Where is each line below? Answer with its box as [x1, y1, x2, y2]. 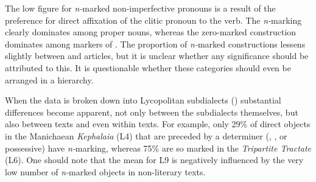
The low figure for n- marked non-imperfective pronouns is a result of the [5, 2, 276, 14]
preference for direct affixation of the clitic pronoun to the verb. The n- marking [5, 13, 302, 26]
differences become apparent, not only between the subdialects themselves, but [5, 105, 298, 118]
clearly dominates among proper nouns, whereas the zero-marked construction [5, 26, 297, 38]
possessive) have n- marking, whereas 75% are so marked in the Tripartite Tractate [5, 141, 312, 154]
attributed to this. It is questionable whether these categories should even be [5, 61, 291, 74]
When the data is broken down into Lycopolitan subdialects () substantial [5, 94, 281, 107]
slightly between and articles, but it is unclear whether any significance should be [5, 49, 309, 62]
